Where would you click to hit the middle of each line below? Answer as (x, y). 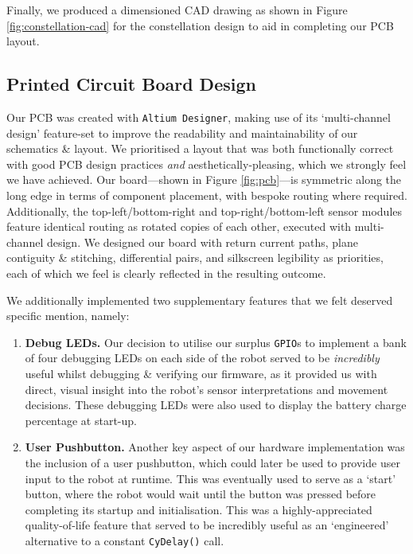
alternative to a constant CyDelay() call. (125, 540)
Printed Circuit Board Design (131, 84)
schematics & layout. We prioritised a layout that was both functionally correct (200, 148)
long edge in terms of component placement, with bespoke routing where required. (207, 195)
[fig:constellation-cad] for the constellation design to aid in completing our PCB (200, 25)
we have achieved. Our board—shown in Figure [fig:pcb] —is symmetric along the (204, 179)
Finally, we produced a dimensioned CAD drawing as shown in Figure (177, 10)
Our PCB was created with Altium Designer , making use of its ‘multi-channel (199, 117)
